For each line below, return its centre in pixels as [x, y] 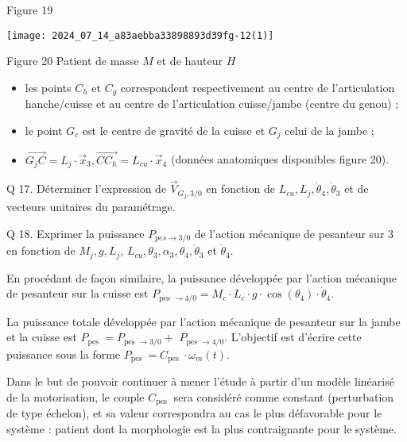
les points [48, 87]
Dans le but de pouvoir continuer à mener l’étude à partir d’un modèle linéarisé [200, 381]
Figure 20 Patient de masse [73, 61]
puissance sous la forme [64, 354]
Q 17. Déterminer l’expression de [87, 188]
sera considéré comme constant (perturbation [284, 396]
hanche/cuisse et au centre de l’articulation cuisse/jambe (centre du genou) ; [212, 104]
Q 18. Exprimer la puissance [76, 233]
